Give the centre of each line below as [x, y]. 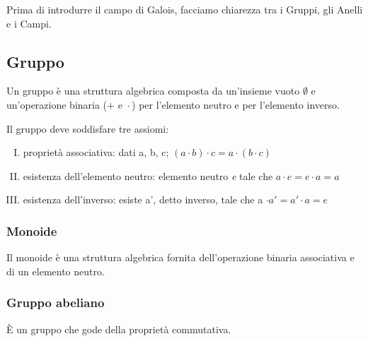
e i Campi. [29, 23]
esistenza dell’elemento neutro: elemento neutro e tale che [148, 175]
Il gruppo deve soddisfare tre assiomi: [88, 128]
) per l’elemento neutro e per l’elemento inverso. [236, 104]
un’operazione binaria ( [57, 104]
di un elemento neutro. [56, 271]
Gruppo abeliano [56, 303]
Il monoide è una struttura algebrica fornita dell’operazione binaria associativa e [180, 257]
